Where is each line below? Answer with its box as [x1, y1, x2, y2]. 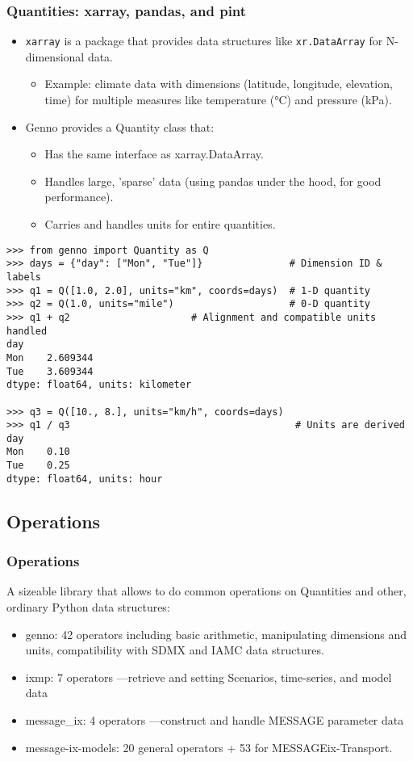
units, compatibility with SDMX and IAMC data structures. [25, 641, 324, 658]
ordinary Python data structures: [6, 599, 170, 616]
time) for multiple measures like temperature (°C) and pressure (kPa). [44, 91, 392, 108]
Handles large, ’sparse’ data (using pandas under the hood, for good [44, 172, 382, 189]
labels [6, 271, 41, 283]
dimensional [25, 48, 85, 65]
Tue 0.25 [6, 460, 70, 472]
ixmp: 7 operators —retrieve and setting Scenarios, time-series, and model [25, 668, 392, 685]
